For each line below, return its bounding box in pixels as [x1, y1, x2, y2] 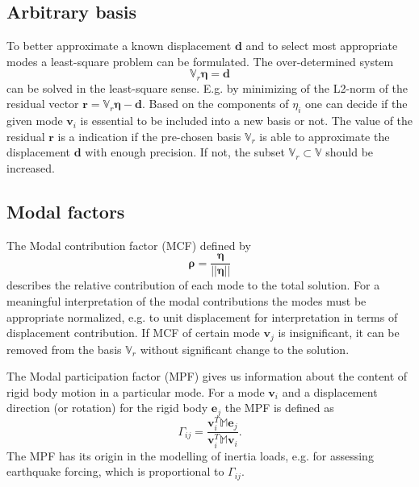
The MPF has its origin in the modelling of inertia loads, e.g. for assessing [6, 447, 374, 464]
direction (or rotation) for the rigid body [6, 399, 208, 416]
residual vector [6, 95, 79, 112]
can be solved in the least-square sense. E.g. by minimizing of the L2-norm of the [6, 79, 409, 96]
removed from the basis [6, 340, 122, 357]
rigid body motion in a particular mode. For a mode [6, 383, 265, 400]
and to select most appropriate [245, 37, 398, 54]
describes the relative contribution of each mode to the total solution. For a [6, 277, 380, 293]
